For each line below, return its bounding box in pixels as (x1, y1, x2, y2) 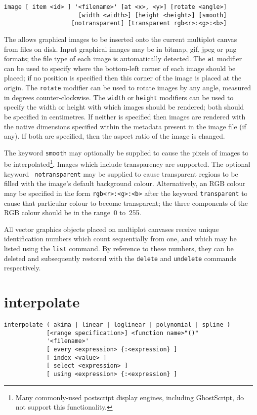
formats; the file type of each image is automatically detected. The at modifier (4, 53, 242, 64)
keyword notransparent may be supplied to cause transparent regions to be (4, 168, 238, 179)
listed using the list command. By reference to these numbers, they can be (4, 243, 234, 253)
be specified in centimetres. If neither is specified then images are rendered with (4, 111, 246, 121)
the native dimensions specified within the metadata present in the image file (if (4, 121, 246, 131)
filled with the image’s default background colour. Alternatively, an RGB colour (4, 178, 246, 189)
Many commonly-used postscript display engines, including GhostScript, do (15, 392, 244, 402)
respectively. (4, 263, 41, 273)
